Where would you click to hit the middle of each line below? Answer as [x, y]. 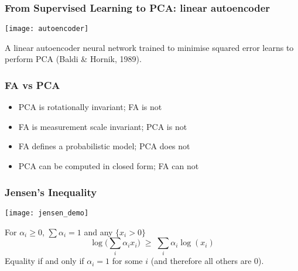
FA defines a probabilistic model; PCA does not [104, 146]
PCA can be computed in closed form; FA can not [109, 166]
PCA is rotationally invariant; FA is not [90, 107]
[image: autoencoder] [47, 29]
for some [127, 261]
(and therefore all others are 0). [207, 261]
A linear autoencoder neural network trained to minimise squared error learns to [149, 47]
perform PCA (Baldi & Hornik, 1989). [73, 59]
